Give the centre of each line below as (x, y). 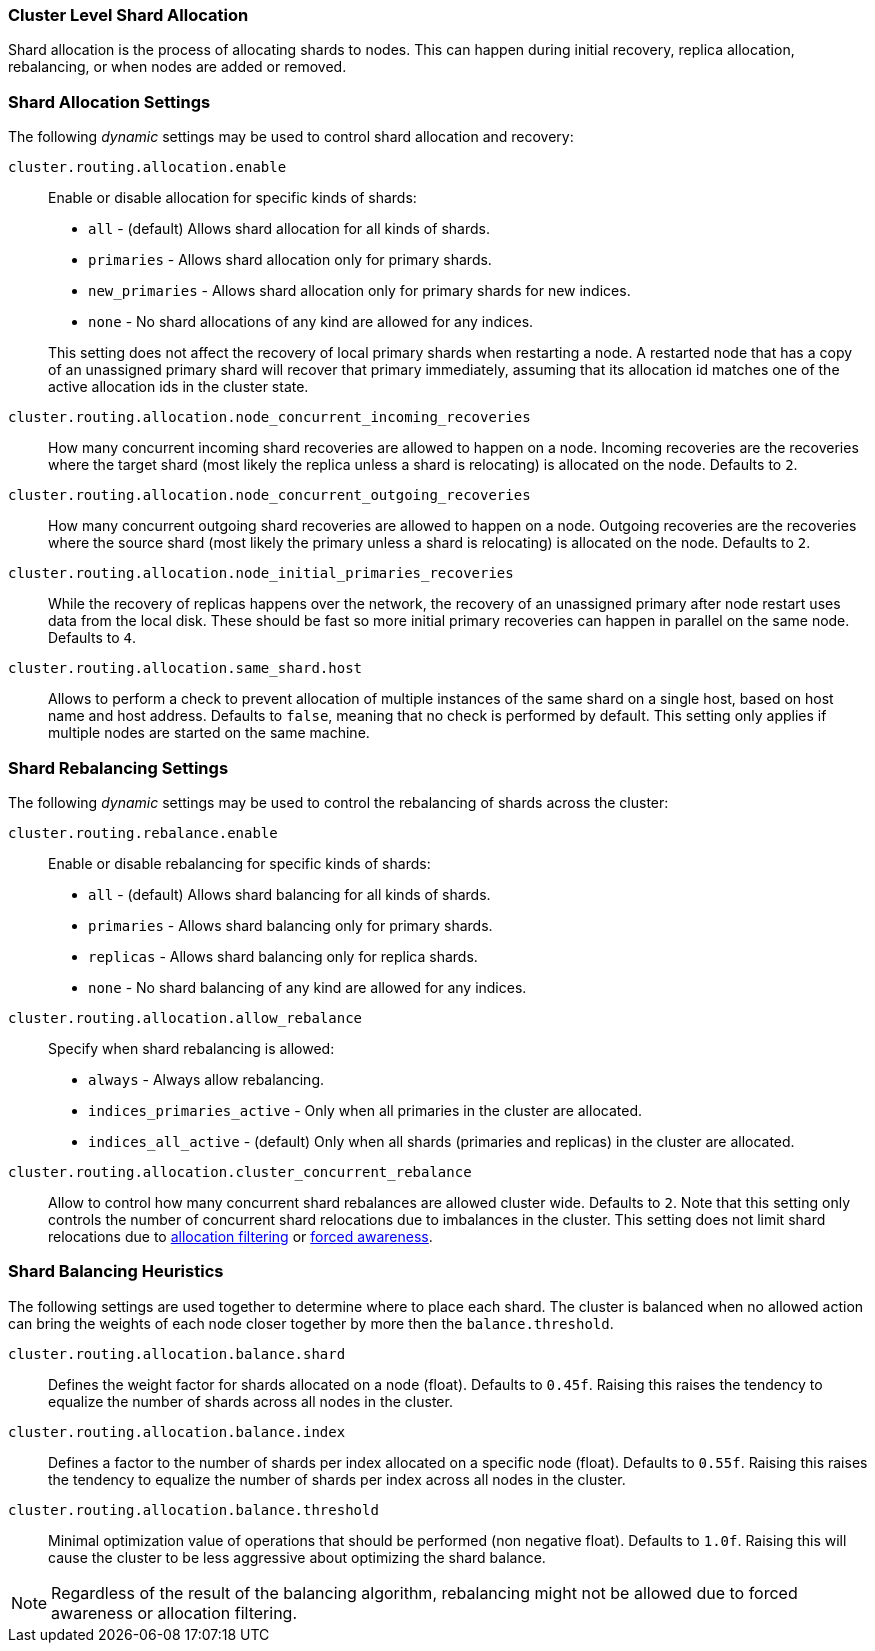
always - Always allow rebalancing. (206, 1079)
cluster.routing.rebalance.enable (143, 832)
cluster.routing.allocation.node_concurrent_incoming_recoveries (269, 417)
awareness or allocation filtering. (174, 1612)
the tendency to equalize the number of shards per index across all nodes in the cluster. (337, 1479)
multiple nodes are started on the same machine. (209, 733)
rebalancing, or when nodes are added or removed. (177, 67)
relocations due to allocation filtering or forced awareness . (240, 1236)
